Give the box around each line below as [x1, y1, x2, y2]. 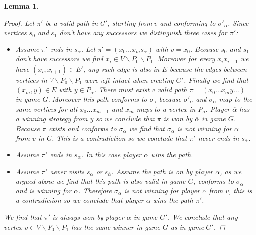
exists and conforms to [48, 123, 117, 133]
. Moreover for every [153, 53, 215, 64]
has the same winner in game [71, 221, 160, 232]
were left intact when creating [84, 74, 174, 85]
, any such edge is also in [83, 63, 160, 74]
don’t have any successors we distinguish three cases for [59, 27, 227, 38]
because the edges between [169, 63, 247, 74]
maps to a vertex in [136, 103, 196, 114]
